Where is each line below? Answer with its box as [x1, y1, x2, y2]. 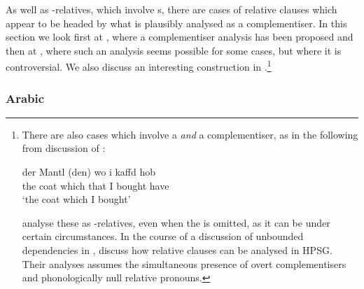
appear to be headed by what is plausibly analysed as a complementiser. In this [6, 15, 347, 30]
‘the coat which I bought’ [22, 192, 131, 206]
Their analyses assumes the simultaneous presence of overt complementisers [22, 256, 346, 271]
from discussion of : [22, 141, 106, 155]
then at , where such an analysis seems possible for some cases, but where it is [6, 43, 342, 57]
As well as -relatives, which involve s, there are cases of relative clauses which [6, 2, 337, 16]
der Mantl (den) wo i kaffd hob [22, 164, 156, 179]
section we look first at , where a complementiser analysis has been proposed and [6, 29, 353, 44]
